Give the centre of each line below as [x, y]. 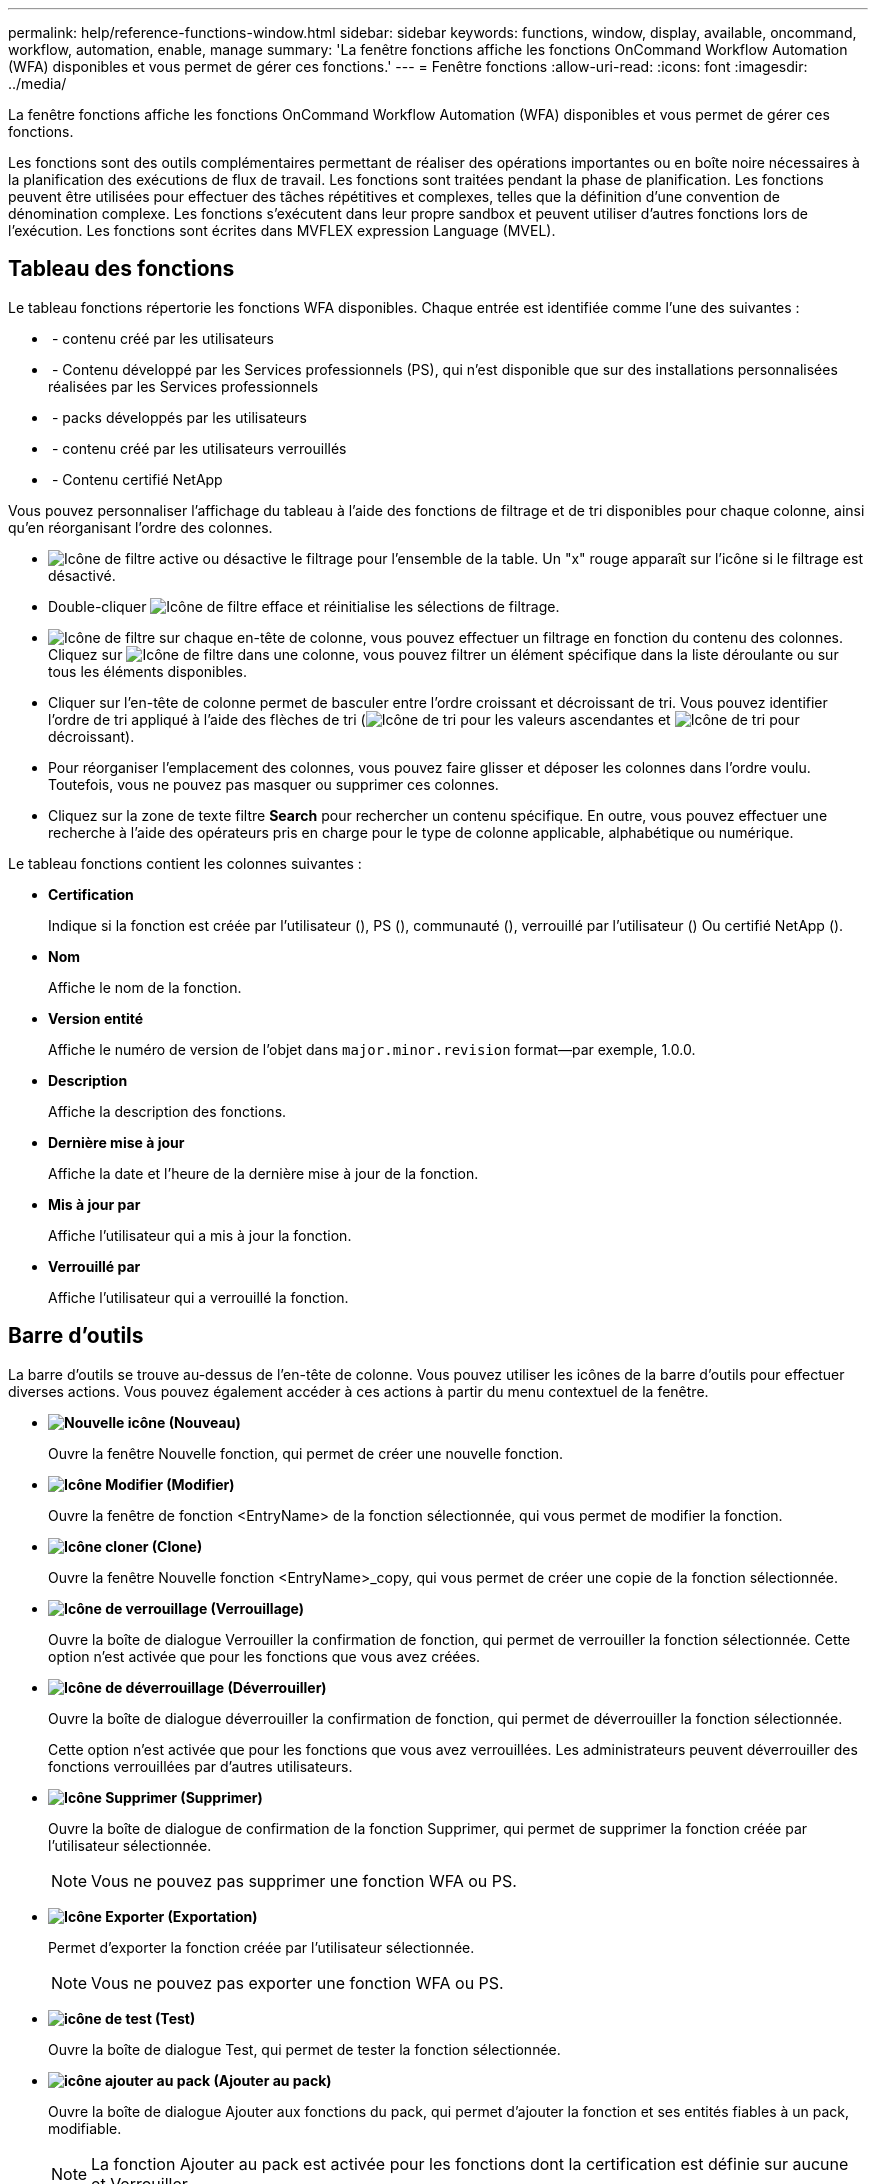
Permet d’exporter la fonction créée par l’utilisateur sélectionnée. [261, 1947]
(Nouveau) [204, 1422]
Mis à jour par [94, 1204]
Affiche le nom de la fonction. [145, 987]
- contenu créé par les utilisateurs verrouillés [199, 448]
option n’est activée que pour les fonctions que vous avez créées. [264, 1656]
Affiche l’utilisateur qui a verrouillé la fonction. [198, 1297]
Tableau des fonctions [121, 269]
